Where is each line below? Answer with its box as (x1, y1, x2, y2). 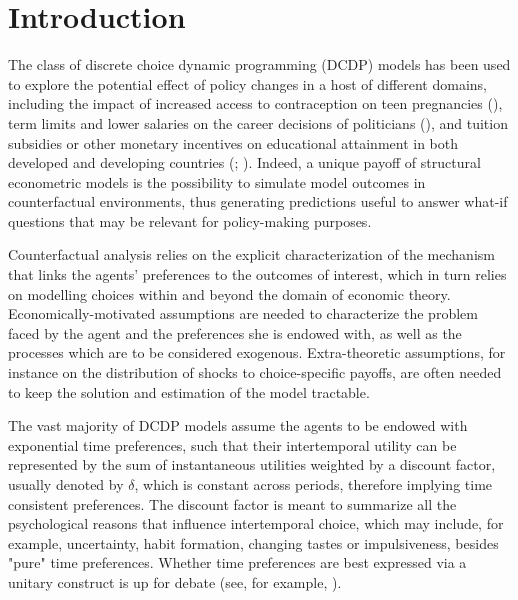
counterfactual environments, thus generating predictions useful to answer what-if (8, 191, 508, 212)
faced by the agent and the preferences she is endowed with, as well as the (8, 322, 462, 343)
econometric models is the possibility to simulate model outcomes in (8, 171, 426, 192)
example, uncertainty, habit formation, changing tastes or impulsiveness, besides (8, 532, 499, 553)
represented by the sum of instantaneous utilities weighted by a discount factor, (8, 454, 496, 475)
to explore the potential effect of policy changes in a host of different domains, (8, 73, 488, 94)
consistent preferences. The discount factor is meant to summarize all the (8, 493, 457, 514)
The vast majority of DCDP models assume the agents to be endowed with (8, 415, 468, 436)
